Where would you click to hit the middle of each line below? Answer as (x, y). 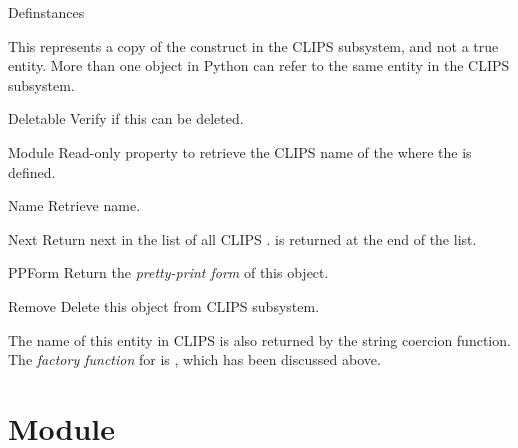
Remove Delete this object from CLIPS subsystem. (164, 305)
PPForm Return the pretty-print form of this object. (168, 272)
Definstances (46, 12)
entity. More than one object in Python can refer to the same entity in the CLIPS (259, 65)
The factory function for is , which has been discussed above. (194, 359)
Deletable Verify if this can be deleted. (126, 118)
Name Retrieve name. (74, 205)
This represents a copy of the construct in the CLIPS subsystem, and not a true (253, 45)
